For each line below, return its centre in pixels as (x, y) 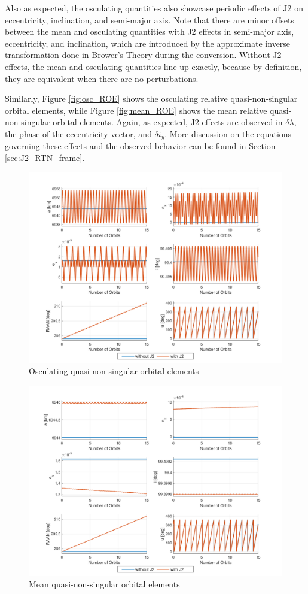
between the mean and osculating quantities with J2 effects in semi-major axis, (150, 31)
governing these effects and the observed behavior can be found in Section (140, 146)
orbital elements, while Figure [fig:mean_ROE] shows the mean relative (136, 110)
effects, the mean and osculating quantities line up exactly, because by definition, (153, 66)
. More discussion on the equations (228, 133)
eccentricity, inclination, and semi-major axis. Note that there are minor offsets (150, 19)
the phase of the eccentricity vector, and (78, 133)
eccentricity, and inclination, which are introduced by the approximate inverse (148, 43)
